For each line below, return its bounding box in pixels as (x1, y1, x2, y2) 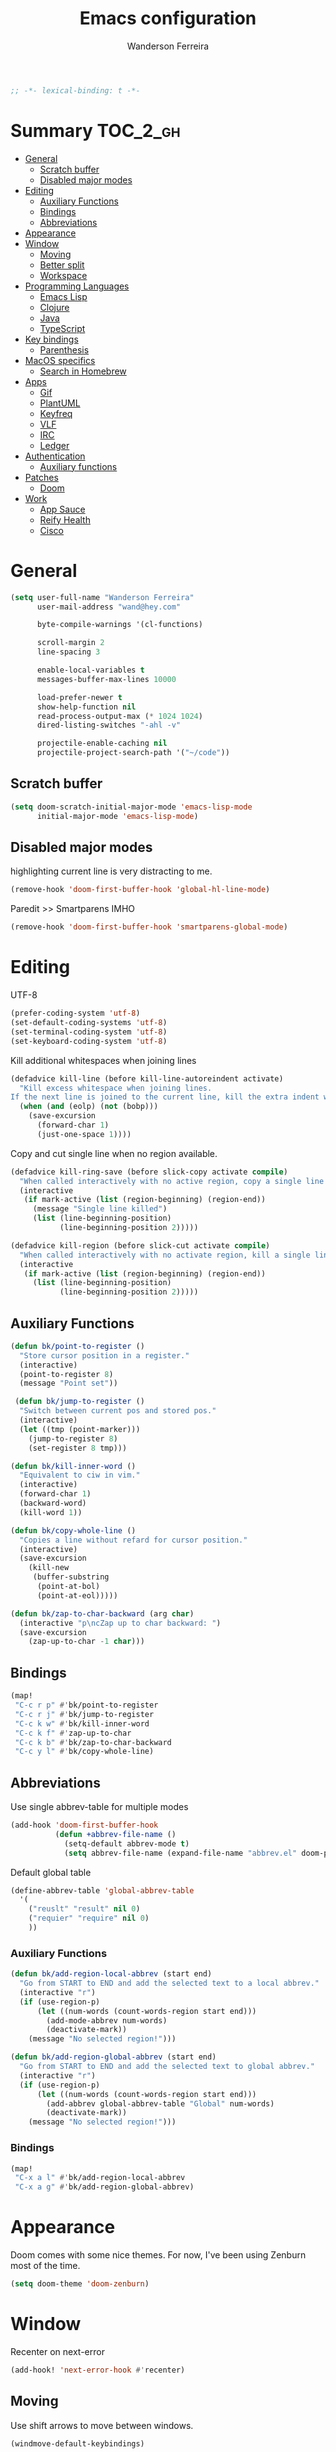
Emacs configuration (79, 7, 257, 30)
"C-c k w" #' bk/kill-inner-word (14, 1718, 150, 1729)
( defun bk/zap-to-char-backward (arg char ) (10, 1608, 195, 1619)
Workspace (39, 269, 88, 281)
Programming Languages (24, 280, 130, 292)
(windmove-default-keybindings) (10, 2438, 145, 2449)
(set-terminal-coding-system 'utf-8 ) (10, 1027, 168, 1037)
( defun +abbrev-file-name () (54, 1829, 177, 1839)
